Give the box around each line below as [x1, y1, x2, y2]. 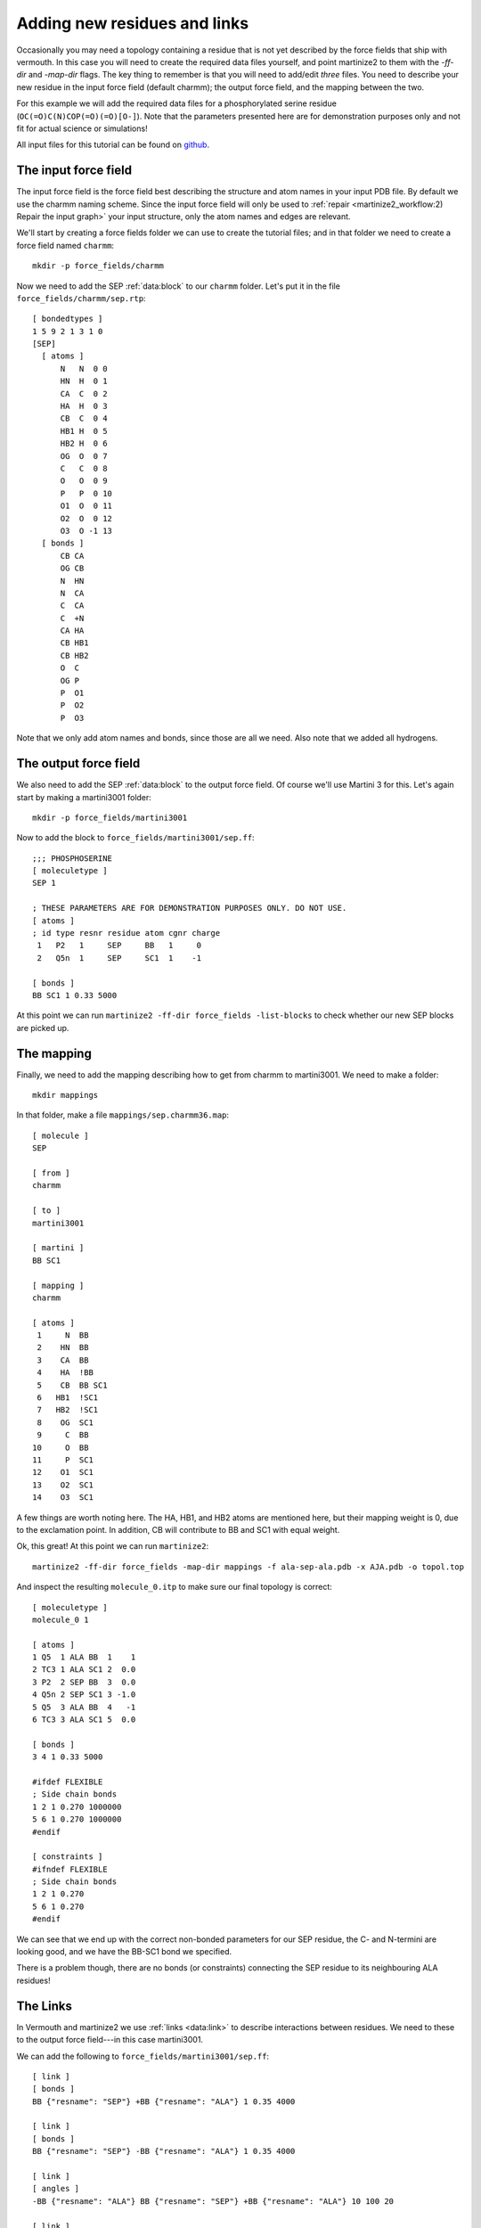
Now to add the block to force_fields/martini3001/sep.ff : [16, 832, 255, 843]
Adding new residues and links [16, 13, 249, 33]
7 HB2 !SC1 [37, 1405, 99, 1415]
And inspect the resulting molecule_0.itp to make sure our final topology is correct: [16, 1582, 333, 1593]
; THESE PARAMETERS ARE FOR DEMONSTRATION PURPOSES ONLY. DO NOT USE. [32, 903, 347, 913]
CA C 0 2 [60, 389, 108, 398]
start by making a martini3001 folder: [16, 791, 151, 802]
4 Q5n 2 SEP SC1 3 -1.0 [32, 1690, 136, 1700]
